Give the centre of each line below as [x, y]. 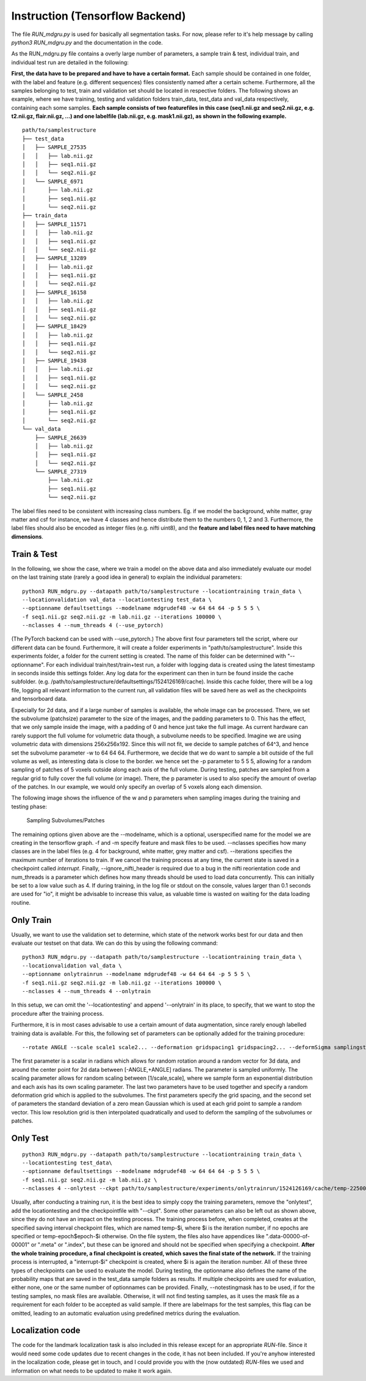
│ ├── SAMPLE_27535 [54, 147]
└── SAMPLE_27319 [60, 472]
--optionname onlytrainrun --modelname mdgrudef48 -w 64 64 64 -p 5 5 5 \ [136, 974]
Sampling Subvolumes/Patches [66, 820]
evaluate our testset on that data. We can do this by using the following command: [114, 943]
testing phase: [29, 806]
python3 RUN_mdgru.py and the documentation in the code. [87, 42]
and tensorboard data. [39, 699]
